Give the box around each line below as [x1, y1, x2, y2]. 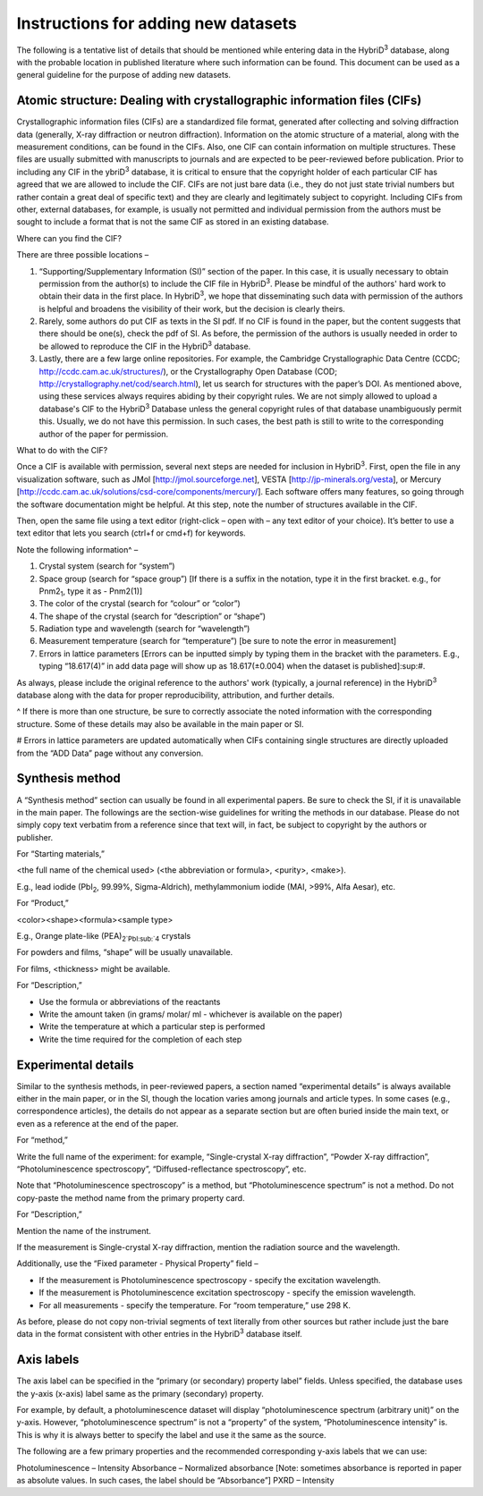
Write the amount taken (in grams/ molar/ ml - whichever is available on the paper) [38, 1009, 343, 1019]
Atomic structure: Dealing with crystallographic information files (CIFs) [16, 93, 422, 108]
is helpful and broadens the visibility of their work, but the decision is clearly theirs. [38, 303, 346, 314]
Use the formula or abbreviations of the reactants [38, 996, 221, 1007]
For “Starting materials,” [16, 849, 105, 859]
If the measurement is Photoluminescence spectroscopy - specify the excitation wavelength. [38, 1274, 381, 1285]
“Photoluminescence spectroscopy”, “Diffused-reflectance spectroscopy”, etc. [16, 1163, 307, 1174]
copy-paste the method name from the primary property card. [16, 1192, 245, 1203]
